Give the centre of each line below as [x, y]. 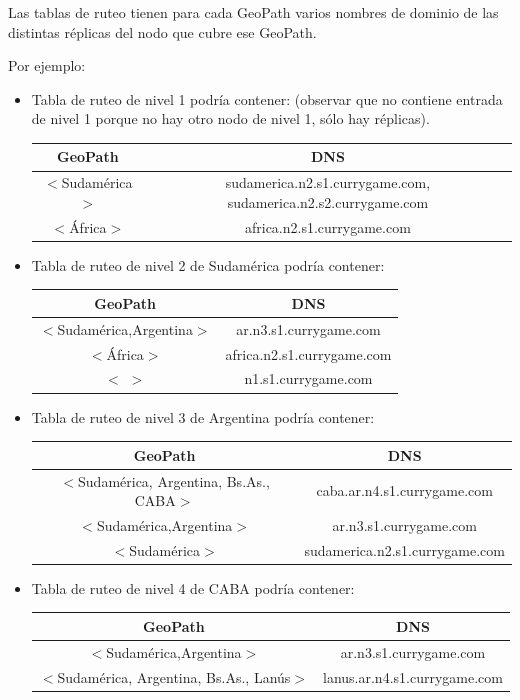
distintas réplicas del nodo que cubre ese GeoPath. [162, 31]
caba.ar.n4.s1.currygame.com [404, 490]
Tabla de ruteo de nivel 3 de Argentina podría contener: [203, 416]
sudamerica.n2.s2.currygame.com [328, 201]
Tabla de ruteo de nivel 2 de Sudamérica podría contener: [208, 264]
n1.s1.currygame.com [308, 378]
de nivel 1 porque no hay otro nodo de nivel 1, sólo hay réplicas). [230, 118]
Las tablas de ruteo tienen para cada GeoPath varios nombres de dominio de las [253, 12]
